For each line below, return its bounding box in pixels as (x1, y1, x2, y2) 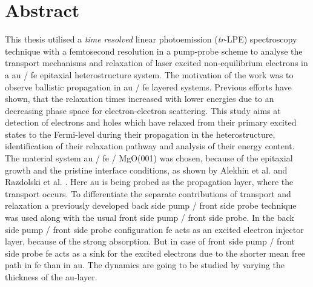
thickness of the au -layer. (5, 271, 97, 283)
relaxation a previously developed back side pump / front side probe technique (5, 199, 297, 212)
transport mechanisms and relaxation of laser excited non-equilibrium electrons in (5, 56, 308, 69)
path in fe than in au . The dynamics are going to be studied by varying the (5, 258, 285, 271)
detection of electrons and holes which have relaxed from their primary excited (5, 116, 297, 129)
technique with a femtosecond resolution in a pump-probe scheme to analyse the (5, 44, 303, 57)
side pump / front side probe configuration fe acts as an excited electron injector (5, 223, 304, 235)
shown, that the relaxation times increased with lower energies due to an (5, 92, 274, 105)
